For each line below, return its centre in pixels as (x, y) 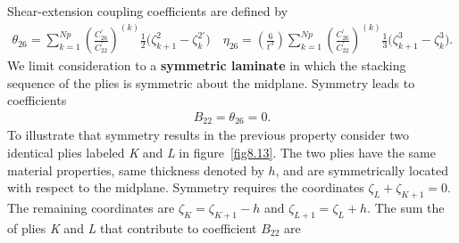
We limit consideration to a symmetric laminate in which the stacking (207, 65)
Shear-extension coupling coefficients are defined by (148, 11)
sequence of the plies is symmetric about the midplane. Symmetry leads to (211, 82)
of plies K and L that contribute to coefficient (132, 227)
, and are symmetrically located (362, 170)
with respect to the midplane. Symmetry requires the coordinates (186, 187)
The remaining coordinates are (91, 207)
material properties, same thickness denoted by (136, 170)
